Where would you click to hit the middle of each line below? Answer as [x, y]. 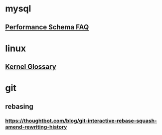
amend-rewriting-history [36, 127]
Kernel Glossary [31, 67]
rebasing [19, 106]
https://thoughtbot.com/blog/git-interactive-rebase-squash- [81, 121]
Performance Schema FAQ [47, 27]
